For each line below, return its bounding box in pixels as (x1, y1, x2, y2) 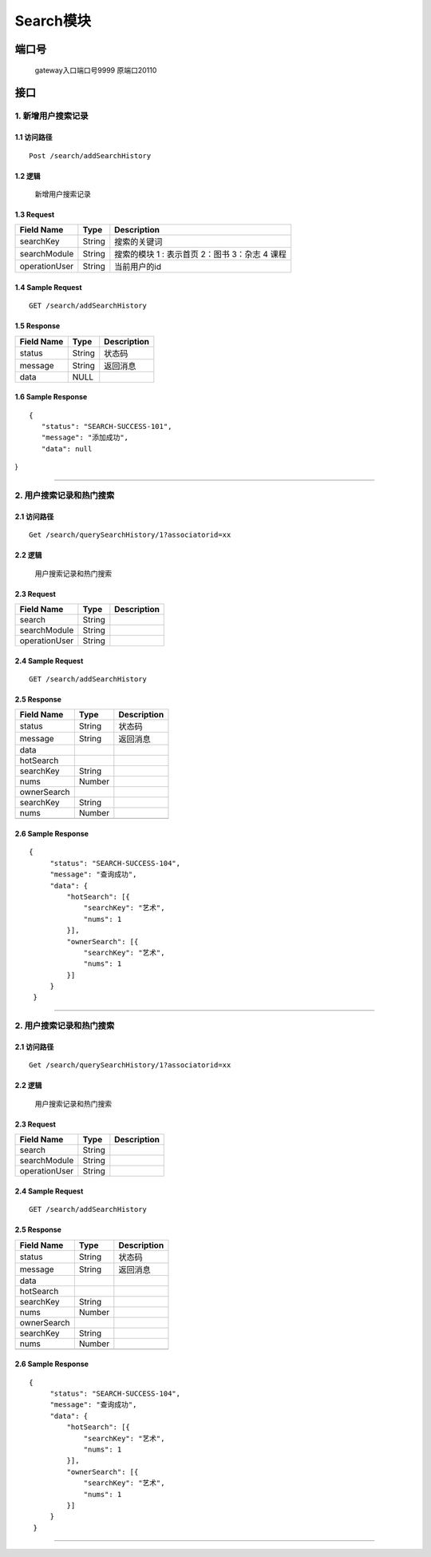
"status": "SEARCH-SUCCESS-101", (41, 422, 172, 431)
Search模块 (14, 12, 92, 30)
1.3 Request (14, 209, 55, 219)
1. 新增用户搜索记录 (14, 110, 89, 121)
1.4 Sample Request (14, 282, 83, 292)
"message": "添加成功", (41, 433, 129, 443)
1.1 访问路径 (14, 133, 53, 142)
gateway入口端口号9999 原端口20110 (34, 65, 157, 75)
